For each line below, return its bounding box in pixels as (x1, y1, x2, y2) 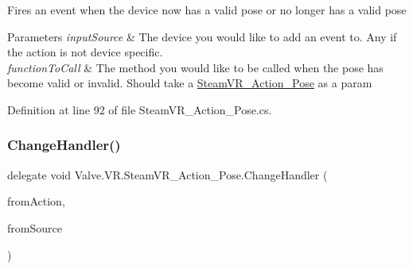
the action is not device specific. (7, 44, 163, 60)
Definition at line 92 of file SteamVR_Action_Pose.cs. (7, 101, 272, 117)
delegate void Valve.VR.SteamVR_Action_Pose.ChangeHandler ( (7, 166, 328, 183)
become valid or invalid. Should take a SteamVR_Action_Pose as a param (7, 75, 372, 91)
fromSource (7, 219, 62, 236)
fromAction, (7, 193, 65, 209)
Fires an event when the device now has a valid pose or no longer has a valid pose (7, 2, 407, 17)
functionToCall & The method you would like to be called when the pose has (7, 59, 384, 75)
